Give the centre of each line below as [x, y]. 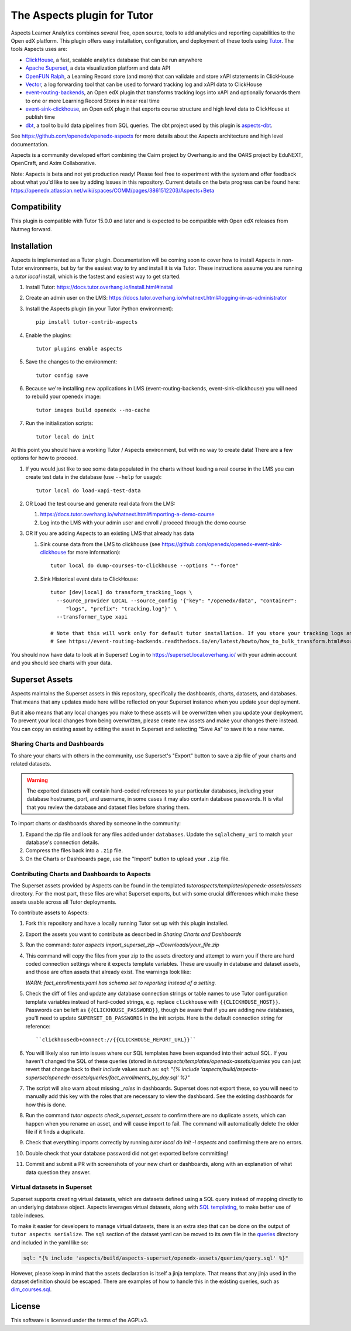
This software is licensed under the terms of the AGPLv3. [80, 1320]
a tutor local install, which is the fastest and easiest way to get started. [96, 276]
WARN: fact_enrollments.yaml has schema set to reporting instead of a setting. [121, 983]
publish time [40, 117]
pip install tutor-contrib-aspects [87, 322]
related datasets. [31, 764]
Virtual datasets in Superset [51, 1187]
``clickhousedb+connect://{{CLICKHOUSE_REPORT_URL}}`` [116, 1040]
